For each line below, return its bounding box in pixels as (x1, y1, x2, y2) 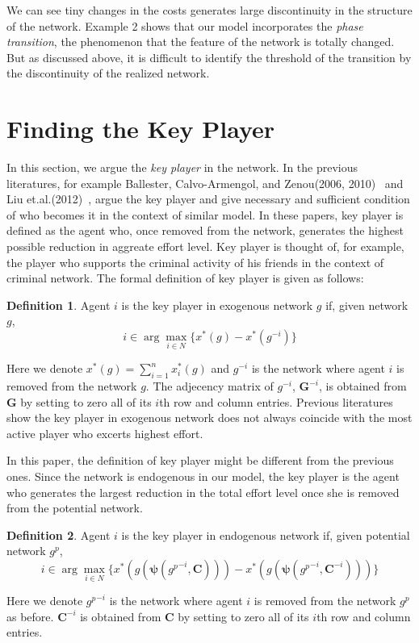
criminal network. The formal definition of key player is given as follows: (6, 269, 364, 286)
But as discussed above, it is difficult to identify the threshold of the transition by (6, 48, 412, 65)
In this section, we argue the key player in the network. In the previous (6, 159, 358, 176)
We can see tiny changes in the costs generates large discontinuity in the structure (6, 2, 413, 18)
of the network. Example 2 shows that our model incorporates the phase (6, 17, 363, 34)
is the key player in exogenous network (121, 296, 313, 313)
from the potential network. (6, 499, 143, 516)
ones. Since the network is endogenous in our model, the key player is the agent (6, 468, 400, 485)
